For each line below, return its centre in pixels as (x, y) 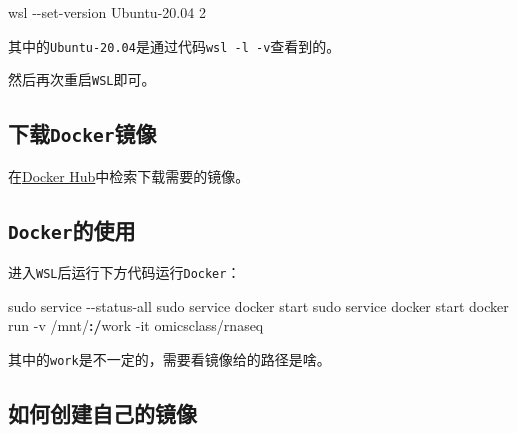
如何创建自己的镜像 (102, 412)
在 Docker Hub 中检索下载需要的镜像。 (129, 175)
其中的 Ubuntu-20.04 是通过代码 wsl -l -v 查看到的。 (174, 45)
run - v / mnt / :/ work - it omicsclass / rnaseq (136, 325)
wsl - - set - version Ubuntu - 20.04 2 (107, 12)
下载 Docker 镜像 (82, 133)
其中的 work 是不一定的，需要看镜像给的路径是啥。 (169, 358)
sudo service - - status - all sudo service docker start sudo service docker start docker (258, 305)
